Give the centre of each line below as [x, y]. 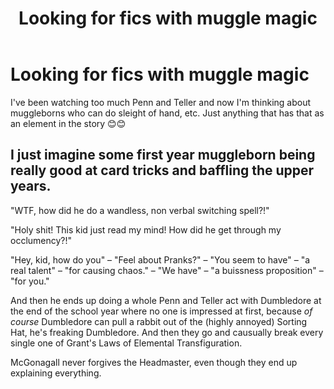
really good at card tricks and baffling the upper [162, 170]
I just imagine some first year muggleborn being [163, 155]
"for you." [30, 281]
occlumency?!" [41, 240]
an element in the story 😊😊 [68, 123]
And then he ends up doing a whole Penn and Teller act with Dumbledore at [166, 300]
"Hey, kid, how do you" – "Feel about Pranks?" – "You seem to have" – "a [160, 259]
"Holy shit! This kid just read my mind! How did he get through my [146, 229]
